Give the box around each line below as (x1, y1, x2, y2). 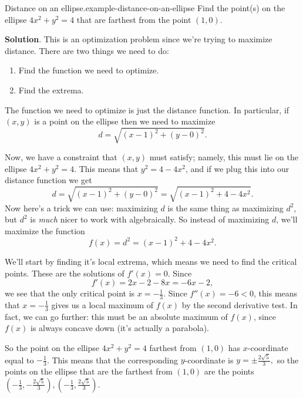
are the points (204, 365, 254, 377)
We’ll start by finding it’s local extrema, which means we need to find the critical (5, 255, 297, 267)
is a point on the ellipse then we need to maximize (34, 115, 216, 127)
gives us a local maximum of (51, 298, 154, 311)
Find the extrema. (18, 83, 84, 96)
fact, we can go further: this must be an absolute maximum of (5, 310, 228, 322)
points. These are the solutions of (5, 267, 124, 279)
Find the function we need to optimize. (18, 64, 159, 76)
